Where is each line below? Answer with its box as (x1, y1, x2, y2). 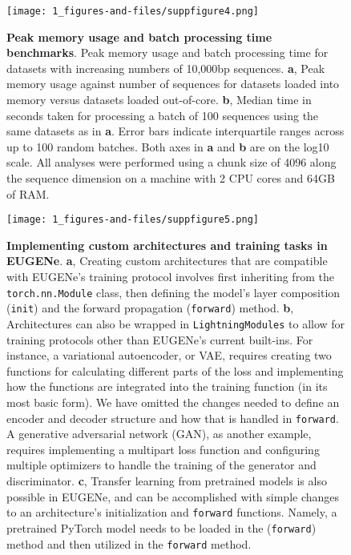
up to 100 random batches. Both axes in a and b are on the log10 (6, 138, 329, 155)
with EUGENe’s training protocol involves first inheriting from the (6, 268, 334, 285)
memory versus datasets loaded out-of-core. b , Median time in (6, 91, 312, 108)
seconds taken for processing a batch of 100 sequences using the (6, 107, 319, 123)
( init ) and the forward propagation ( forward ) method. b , (6, 300, 294, 316)
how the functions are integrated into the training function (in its (6, 378, 328, 395)
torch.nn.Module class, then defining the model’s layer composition (6, 284, 341, 300)
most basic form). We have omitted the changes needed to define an (6, 393, 340, 410)
